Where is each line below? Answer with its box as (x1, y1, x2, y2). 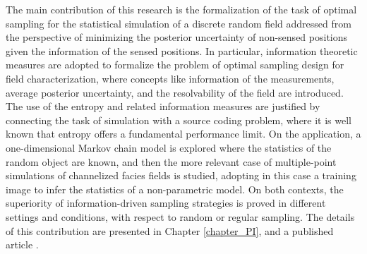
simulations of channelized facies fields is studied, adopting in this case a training (6, 168, 356, 183)
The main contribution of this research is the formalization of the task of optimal (6, 2, 357, 16)
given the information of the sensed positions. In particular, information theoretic (6, 43, 358, 58)
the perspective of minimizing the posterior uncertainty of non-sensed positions (6, 30, 348, 44)
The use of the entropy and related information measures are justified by (6, 99, 320, 114)
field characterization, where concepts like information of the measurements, (6, 71, 335, 85)
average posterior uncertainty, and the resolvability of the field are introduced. (6, 85, 344, 99)
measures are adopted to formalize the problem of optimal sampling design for (6, 57, 344, 72)
